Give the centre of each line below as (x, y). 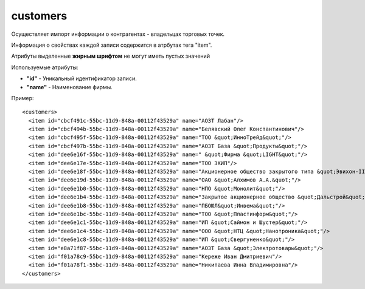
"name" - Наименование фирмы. (69, 87)
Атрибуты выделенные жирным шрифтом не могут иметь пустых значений (110, 56)
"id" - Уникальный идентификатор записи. (82, 78)
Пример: (23, 98)
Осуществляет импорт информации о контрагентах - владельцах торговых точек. (118, 34)
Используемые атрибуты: (45, 67)
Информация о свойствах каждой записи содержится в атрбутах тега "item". (112, 45)
